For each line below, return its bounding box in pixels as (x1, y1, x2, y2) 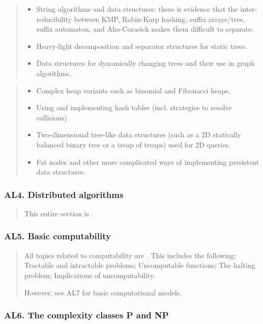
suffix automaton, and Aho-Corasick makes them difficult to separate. (36, 23, 254, 34)
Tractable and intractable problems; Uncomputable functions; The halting (24, 260, 255, 270)
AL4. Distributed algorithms (4, 188, 124, 201)
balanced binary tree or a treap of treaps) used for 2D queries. (36, 139, 231, 149)
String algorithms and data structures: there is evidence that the (36, 4, 238, 14)
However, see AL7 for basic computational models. (24, 287, 182, 297)
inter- (240, 4, 257, 14)
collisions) (36, 112, 67, 122)
